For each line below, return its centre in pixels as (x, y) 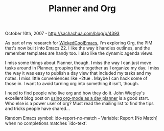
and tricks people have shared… (37, 109)
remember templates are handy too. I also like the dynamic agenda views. (79, 53)
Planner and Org (82, 9)
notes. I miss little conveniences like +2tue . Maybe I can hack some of (76, 78)
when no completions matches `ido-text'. (46, 123)
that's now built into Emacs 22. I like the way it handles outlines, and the (78, 48)
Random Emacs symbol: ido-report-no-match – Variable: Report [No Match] (81, 118)
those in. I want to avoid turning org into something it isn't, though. (72, 84)
